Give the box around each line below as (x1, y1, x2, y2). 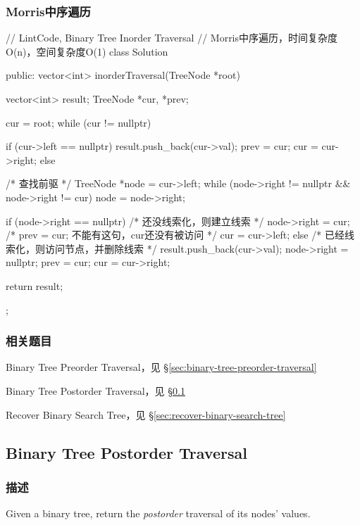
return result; (6, 278, 63, 293)
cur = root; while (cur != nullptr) (6, 115, 151, 129)
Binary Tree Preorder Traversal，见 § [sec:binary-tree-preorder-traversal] (6, 360, 317, 374)
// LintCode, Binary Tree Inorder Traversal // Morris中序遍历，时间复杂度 (6, 30, 338, 45)
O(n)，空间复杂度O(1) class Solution (6, 44, 168, 58)
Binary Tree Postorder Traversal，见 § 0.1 (6, 383, 185, 398)
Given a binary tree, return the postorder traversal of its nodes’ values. (6, 506, 311, 521)
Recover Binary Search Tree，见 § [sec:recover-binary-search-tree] (6, 407, 286, 422)
